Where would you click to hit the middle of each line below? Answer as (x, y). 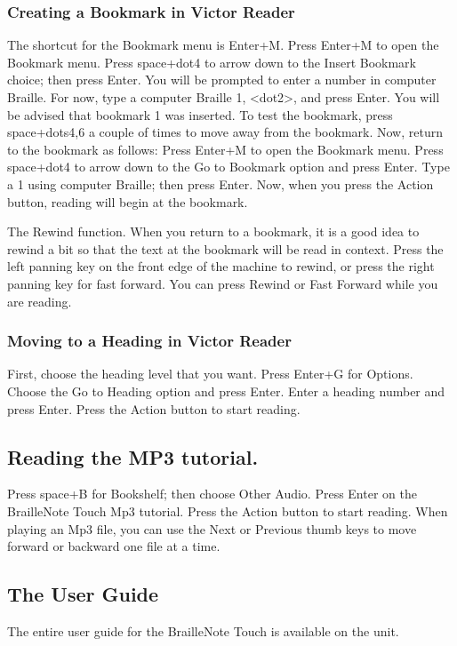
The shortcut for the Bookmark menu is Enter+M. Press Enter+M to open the (223, 45)
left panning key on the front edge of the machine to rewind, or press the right (221, 266)
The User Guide (83, 594)
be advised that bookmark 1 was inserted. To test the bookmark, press (200, 114)
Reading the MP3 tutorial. (133, 456)
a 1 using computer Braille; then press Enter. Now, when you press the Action (220, 183)
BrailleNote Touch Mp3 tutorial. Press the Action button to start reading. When (228, 510)
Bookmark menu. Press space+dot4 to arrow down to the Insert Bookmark (212, 62)
